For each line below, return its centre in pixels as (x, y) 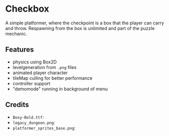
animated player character (40, 73)
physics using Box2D (35, 62)
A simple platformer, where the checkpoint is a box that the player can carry (85, 23)
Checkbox (27, 9)
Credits (17, 105)
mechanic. (16, 33)
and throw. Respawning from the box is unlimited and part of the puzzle (80, 28)
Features (20, 49)
